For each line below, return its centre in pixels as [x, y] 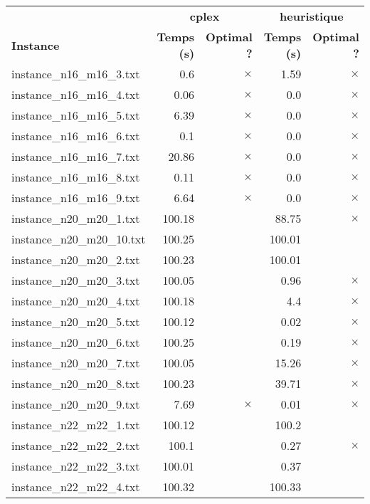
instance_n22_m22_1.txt [76, 425]
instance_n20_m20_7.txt [76, 363]
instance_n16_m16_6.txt [76, 136]
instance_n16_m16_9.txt [76, 198]
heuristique [312, 16]
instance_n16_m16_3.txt [76, 74]
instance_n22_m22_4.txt [76, 487]
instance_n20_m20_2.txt [76, 259]
